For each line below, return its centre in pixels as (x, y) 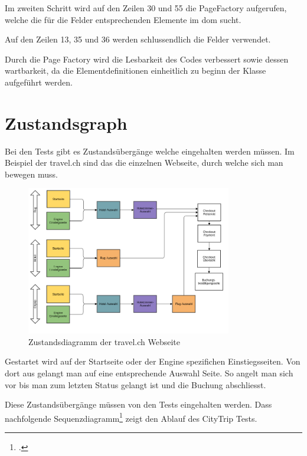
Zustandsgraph (66, 122)
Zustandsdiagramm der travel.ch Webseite (104, 341)
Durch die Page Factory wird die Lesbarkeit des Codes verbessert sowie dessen (147, 59)
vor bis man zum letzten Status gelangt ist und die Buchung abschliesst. (135, 384)
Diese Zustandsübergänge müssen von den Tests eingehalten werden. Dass (138, 404)
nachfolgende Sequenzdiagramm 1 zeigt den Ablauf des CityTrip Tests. (131, 417)
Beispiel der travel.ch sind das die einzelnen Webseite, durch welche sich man (144, 163)
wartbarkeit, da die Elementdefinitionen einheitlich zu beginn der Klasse (135, 70)
